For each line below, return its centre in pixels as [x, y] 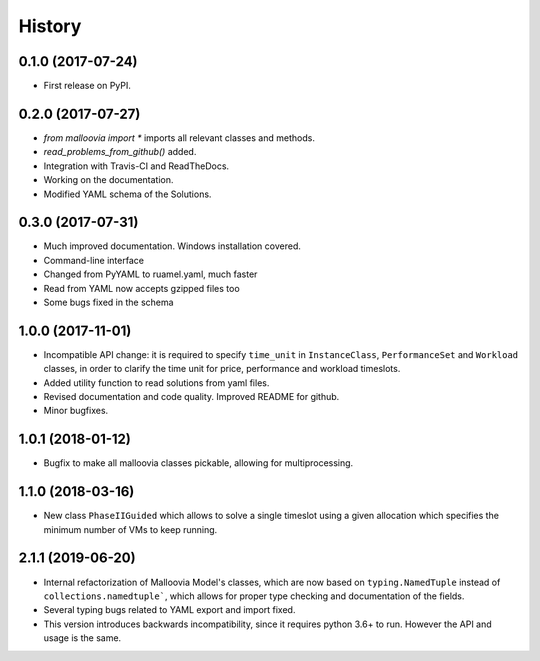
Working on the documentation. [108, 180]
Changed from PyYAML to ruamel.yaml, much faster [150, 274]
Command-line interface [94, 260]
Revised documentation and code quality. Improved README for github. [191, 397]
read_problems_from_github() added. [120, 152]
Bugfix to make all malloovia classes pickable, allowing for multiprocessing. [198, 463]
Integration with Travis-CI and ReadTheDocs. [136, 166]
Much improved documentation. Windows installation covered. [172, 246]
